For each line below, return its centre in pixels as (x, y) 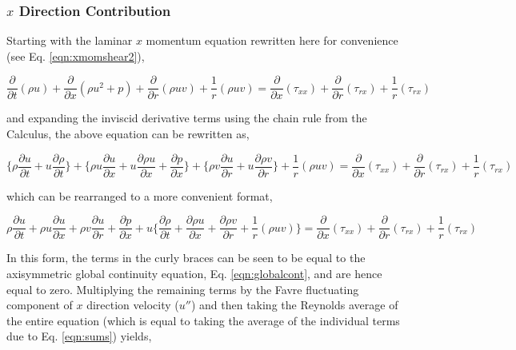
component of (40, 305)
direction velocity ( (133, 305)
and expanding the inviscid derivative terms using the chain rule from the (187, 118)
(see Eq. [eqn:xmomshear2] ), (76, 56)
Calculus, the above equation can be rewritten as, (128, 134)
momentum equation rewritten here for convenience (272, 40)
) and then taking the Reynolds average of (294, 305)
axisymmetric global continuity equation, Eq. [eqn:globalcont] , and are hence (194, 273)
